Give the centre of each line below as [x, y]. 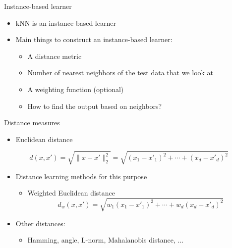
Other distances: [40, 223]
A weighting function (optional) [76, 89]
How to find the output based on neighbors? [95, 106]
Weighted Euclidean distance [71, 193]
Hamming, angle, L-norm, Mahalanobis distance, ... [106, 240]
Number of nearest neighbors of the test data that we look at [120, 73]
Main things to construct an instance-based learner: [94, 39]
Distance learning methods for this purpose [81, 176]
